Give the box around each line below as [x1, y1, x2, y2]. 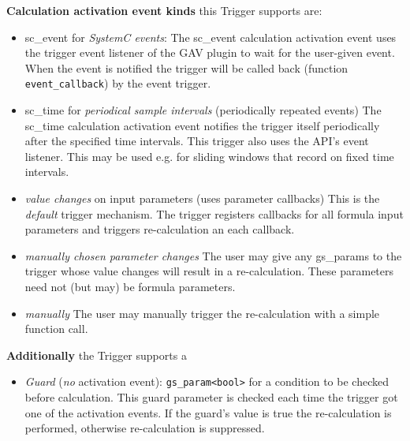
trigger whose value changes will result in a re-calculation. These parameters [24, 263, 394, 279]
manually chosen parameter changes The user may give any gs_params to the [24, 247, 402, 263]
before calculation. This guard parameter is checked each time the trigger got [24, 389, 398, 405]
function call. [24, 320, 88, 337]
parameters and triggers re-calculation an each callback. [24, 221, 295, 237]
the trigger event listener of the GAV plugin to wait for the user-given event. [24, 44, 395, 61]
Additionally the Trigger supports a [6, 346, 187, 363]
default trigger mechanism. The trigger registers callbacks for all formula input [24, 205, 404, 222]
